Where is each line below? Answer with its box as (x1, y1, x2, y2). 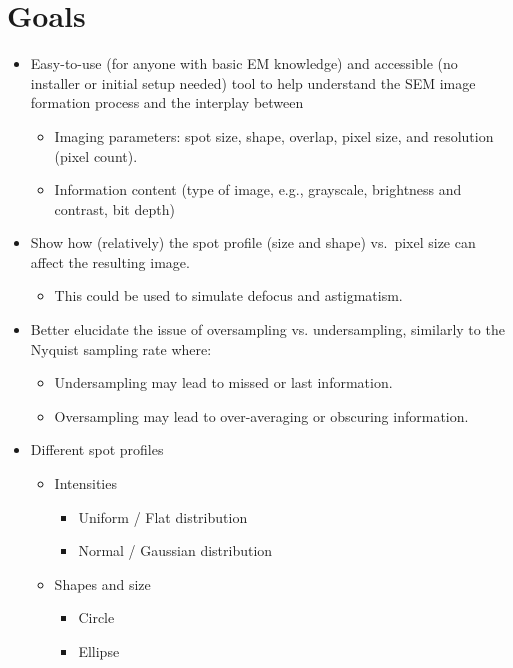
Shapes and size (54, 573, 151, 594)
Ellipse (78, 641, 120, 661)
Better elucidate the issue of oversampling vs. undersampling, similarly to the (30, 319, 505, 340)
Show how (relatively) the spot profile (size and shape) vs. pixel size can (30, 232, 476, 253)
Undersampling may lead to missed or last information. (54, 372, 393, 393)
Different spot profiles (30, 439, 164, 460)
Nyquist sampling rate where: (30, 338, 212, 359)
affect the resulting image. (30, 251, 190, 272)
